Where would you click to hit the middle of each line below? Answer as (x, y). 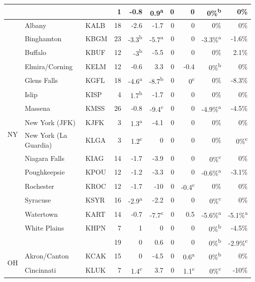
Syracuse (38, 200)
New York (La (46, 135)
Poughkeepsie (45, 172)
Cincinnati (40, 269)
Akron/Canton (47, 256)
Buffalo (36, 52)
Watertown (41, 214)
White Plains (44, 228)
